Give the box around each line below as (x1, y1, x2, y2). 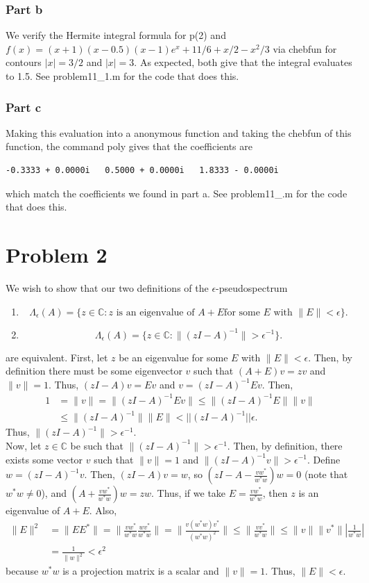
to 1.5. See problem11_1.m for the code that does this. (6, 69, 239, 83)
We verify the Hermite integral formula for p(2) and (6, 28, 226, 42)
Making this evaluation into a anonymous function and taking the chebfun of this (6, 125, 352, 140)
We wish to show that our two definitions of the (6, 280, 209, 295)
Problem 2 (6, 240, 108, 268)
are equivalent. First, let (6, 350, 108, 364)
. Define (307, 452, 341, 466)
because (6, 564, 39, 578)
